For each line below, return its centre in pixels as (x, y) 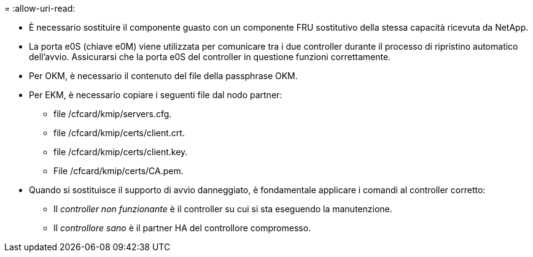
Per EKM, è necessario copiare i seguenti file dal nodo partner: (156, 95)
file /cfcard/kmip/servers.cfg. (113, 114)
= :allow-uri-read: (40, 8)
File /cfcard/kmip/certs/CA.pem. (119, 171)
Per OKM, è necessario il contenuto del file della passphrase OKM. (163, 76)
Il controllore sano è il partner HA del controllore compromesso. (182, 228)
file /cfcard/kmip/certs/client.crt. (119, 133)
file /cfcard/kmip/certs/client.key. (121, 152)
